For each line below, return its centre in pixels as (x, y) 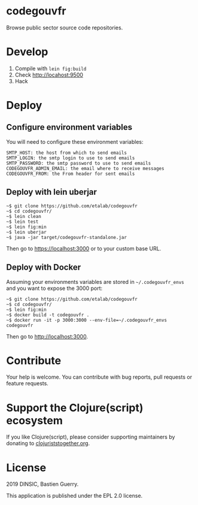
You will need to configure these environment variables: (75, 141)
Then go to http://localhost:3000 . (47, 336)
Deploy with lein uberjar (52, 192)
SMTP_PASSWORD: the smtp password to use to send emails (79, 163)
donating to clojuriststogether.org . (48, 443)
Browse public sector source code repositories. (65, 28)
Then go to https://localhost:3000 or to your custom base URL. (84, 248)
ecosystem (34, 420)
